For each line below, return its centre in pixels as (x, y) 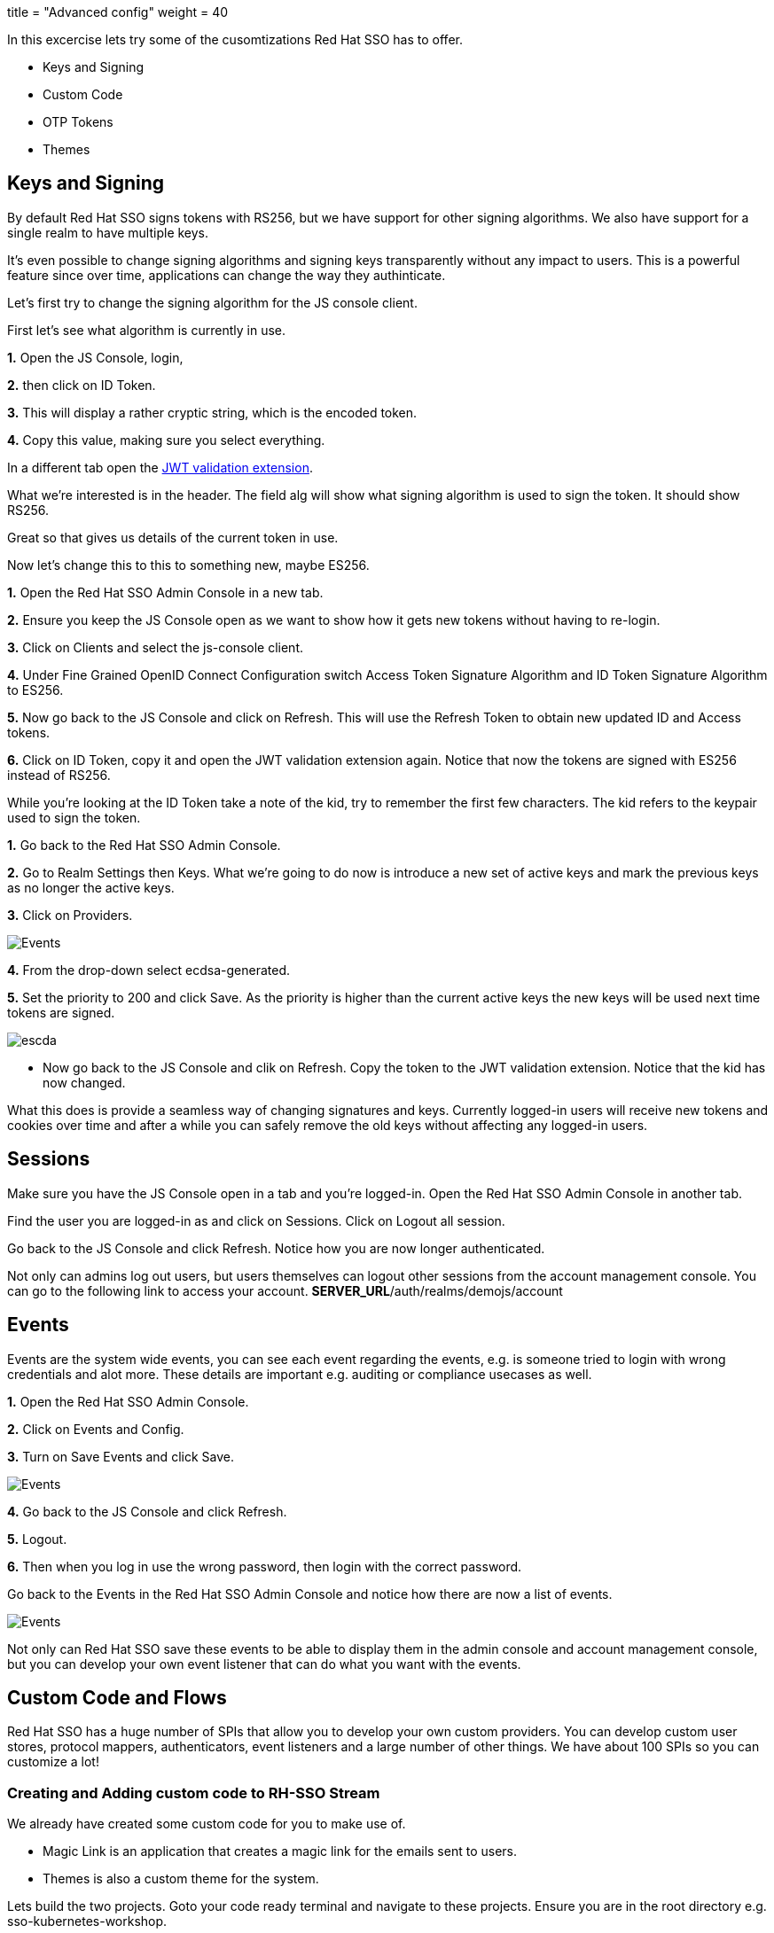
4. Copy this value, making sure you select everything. (166, 440)
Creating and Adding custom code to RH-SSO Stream (194, 1793)
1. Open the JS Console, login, (95, 357)
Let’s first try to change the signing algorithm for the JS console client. (212, 302)
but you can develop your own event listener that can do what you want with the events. (264, 1664)
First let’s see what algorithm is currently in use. (146, 330)
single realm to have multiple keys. (108, 232)
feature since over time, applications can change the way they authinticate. (227, 275)
